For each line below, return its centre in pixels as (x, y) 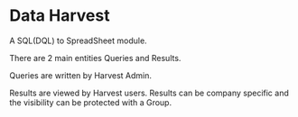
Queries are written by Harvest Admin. (80, 75)
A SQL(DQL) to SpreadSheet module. (78, 40)
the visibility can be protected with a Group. (91, 102)
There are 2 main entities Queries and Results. (95, 58)
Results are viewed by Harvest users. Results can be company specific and (149, 93)
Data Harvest (60, 16)
